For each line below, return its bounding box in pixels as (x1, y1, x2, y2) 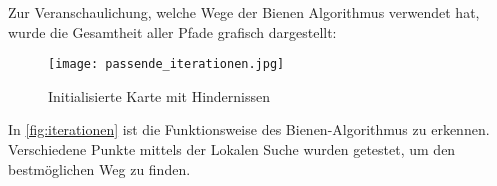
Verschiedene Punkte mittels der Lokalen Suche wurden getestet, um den (8, 139, 456, 160)
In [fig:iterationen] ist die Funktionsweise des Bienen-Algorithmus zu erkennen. (8, 119, 490, 140)
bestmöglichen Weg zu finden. (8, 158, 191, 179)
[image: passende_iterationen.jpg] (48, 57, 285, 72)
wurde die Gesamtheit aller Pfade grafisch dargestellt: (8, 21, 337, 42)
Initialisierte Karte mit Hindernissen (48, 85, 271, 106)
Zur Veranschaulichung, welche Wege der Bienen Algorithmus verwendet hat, (8, 2, 480, 22)
